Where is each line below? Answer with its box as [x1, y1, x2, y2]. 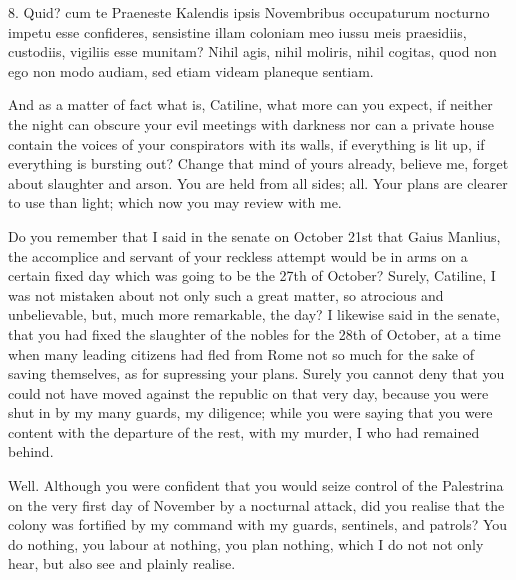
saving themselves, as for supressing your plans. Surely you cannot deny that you [8, 363, 505, 384]
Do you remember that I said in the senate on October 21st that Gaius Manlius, [8, 225, 501, 246]
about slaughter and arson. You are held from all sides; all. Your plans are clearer [8, 172, 508, 193]
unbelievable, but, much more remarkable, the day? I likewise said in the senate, [8, 304, 500, 325]
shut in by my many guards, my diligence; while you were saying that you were [8, 402, 493, 423]
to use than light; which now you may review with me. [8, 192, 342, 213]
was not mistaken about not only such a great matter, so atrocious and [8, 284, 444, 305]
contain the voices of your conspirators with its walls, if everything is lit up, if [8, 133, 485, 154]
